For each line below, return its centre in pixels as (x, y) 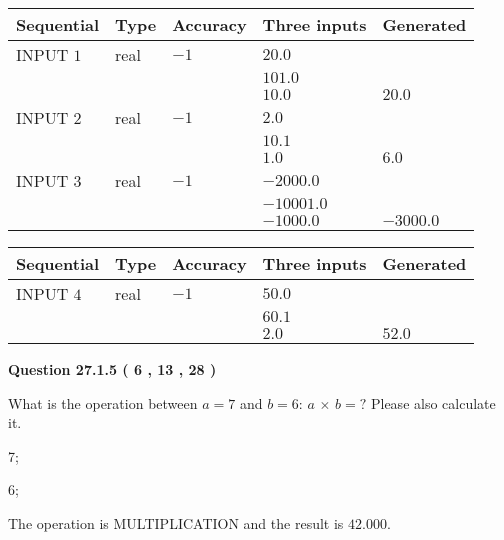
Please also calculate (433, 402)
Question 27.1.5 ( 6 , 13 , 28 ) (112, 369)
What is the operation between (103, 402)
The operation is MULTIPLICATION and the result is (176, 522)
